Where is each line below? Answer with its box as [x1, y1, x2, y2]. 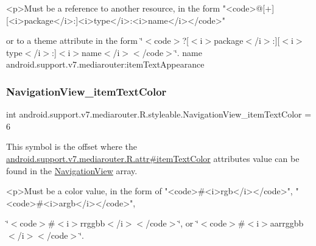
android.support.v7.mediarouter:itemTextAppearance [6, 58, 205, 71]
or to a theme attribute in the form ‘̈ [6, 34, 143, 47]
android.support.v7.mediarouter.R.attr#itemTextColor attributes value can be [6, 152, 300, 164]
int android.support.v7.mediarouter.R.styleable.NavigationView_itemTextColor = [6, 108, 312, 121]
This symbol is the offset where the [6, 140, 137, 153]
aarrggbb [270, 217, 304, 230]
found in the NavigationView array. [6, 164, 138, 177]
